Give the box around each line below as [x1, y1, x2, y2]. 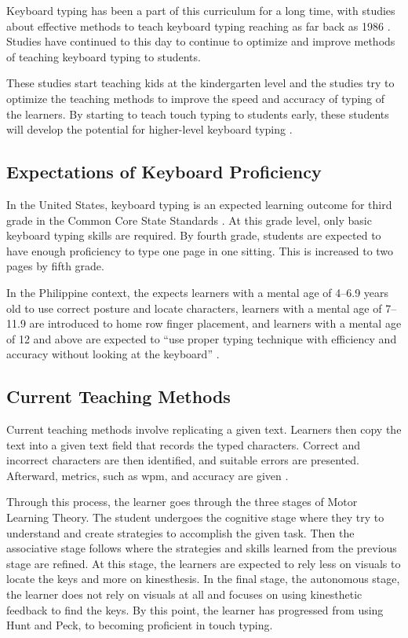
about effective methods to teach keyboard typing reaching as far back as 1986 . [6, 17, 391, 34]
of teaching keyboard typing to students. [6, 48, 201, 64]
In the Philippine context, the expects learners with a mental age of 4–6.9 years [6, 284, 389, 300]
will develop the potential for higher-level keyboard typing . [6, 121, 293, 137]
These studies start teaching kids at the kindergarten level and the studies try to [6, 75, 395, 91]
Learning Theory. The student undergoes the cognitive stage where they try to [6, 509, 384, 526]
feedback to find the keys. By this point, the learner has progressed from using [6, 601, 384, 618]
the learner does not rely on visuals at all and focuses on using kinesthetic [6, 586, 362, 603]
